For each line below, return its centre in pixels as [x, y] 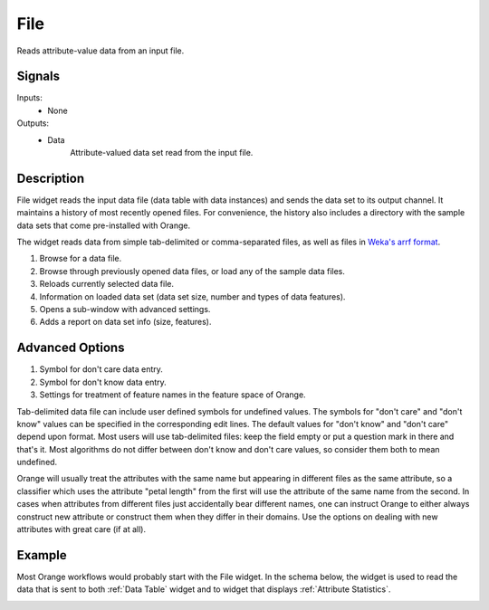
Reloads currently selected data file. [106, 284]
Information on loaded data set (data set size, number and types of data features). [192, 296]
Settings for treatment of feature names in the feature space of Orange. [173, 395]
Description [51, 178]
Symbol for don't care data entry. [101, 369]
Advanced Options [71, 348]
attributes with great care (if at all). [81, 529]
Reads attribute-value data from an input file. [101, 51]
